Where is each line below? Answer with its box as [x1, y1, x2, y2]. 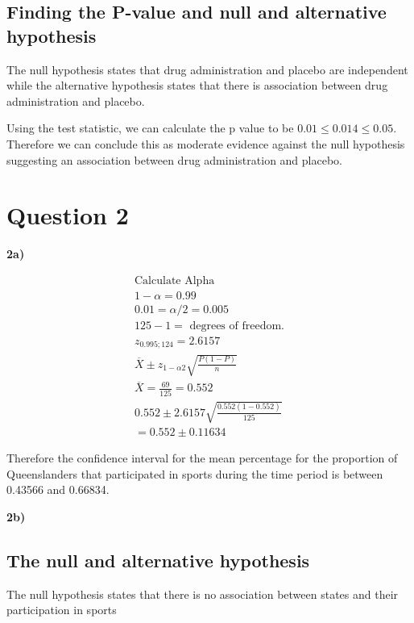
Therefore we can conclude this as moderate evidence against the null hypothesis [6, 135, 405, 152]
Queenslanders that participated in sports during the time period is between [6, 465, 383, 482]
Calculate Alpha [135, 274, 215, 286]
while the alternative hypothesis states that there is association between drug [6, 77, 388, 94]
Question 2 [6, 199, 129, 232]
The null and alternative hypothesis [6, 548, 310, 572]
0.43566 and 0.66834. [6, 481, 110, 498]
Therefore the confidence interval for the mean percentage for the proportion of [6, 449, 398, 466]
